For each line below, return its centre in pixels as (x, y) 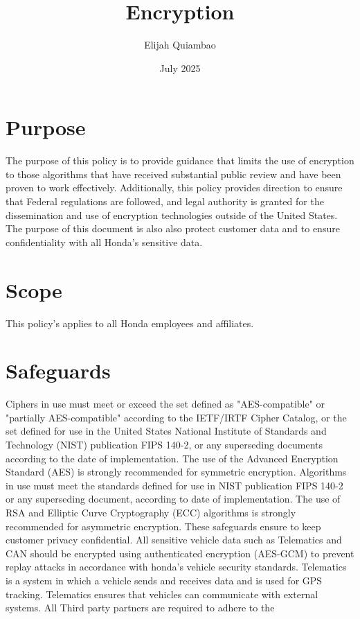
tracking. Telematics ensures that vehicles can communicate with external (162, 594)
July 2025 (180, 68)
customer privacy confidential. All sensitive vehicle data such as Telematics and (174, 540)
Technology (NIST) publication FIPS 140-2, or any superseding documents (164, 445)
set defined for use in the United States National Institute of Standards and (166, 431)
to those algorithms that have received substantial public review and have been (173, 174)
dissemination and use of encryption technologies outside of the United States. (172, 215)
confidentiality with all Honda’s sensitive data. (104, 242)
